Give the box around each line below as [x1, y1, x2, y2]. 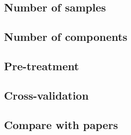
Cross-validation [4, 87, 89, 103]
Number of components [4, 29, 128, 44]
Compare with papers [4, 117, 118, 132]
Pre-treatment [4, 58, 79, 73]
